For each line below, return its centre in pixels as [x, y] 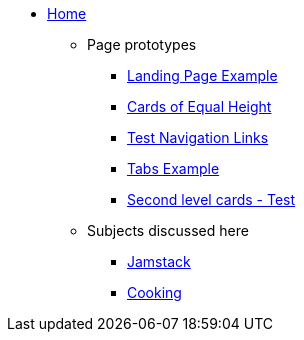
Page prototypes [142, 44]
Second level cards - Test [211, 199]
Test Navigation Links [198, 137]
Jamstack [159, 261]
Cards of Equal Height [199, 106]
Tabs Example [173, 168]
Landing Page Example [202, 75]
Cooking [154, 292]
